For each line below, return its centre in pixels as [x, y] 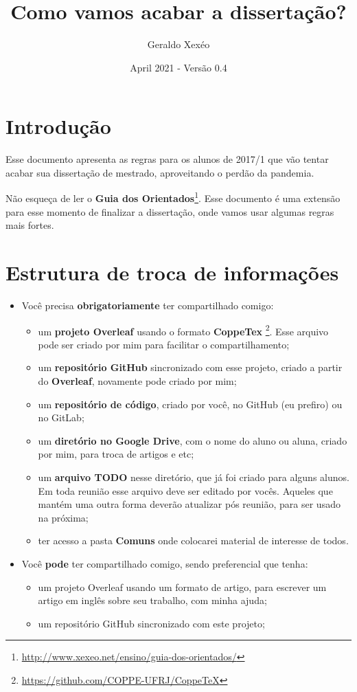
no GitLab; [61, 417]
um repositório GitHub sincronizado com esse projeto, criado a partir [190, 367]
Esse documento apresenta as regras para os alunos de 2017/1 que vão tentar [167, 159]
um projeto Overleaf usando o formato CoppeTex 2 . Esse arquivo [183, 330]
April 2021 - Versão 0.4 [178, 67]
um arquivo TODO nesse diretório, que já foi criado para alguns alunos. [194, 477]
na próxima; [63, 517]
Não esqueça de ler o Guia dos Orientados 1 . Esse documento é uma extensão [173, 197]
